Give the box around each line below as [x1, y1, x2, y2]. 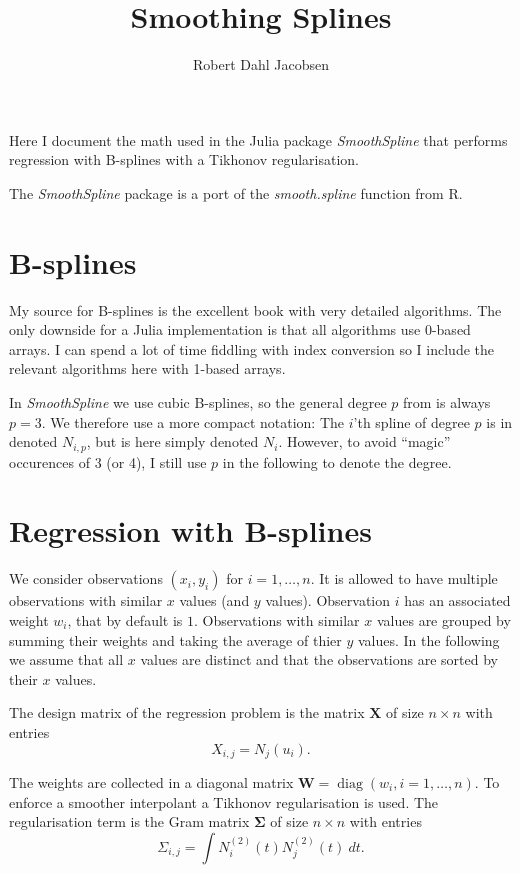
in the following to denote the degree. [222, 451, 452, 472]
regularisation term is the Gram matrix [9, 811, 250, 832]
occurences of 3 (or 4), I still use [9, 451, 207, 472]
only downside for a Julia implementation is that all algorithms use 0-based [9, 319, 471, 340]
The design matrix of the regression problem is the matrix [9, 702, 365, 723]
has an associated [404, 590, 511, 611]
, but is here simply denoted [86, 431, 259, 452]
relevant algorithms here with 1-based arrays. [9, 358, 286, 379]
